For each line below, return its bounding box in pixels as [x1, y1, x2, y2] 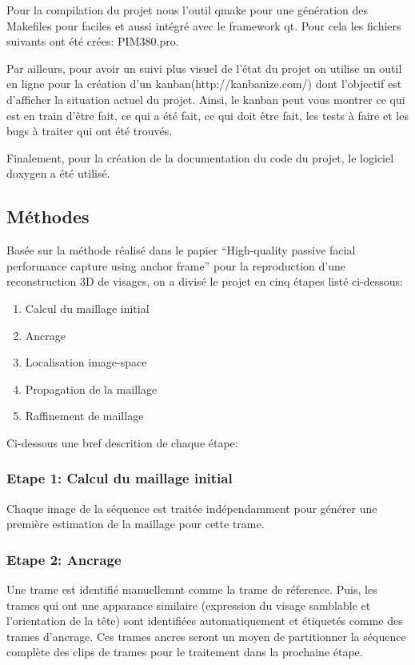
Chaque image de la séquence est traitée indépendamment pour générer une [6, 499, 377, 516]
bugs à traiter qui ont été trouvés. [6, 122, 173, 139]
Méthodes [6, 204, 90, 229]
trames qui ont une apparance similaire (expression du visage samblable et [6, 596, 371, 613]
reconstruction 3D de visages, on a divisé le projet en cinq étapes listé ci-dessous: [6, 273, 404, 290]
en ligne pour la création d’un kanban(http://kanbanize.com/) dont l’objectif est [6, 75, 402, 92]
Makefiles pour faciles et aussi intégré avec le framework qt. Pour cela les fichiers [6, 17, 401, 34]
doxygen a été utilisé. [6, 165, 110, 182]
